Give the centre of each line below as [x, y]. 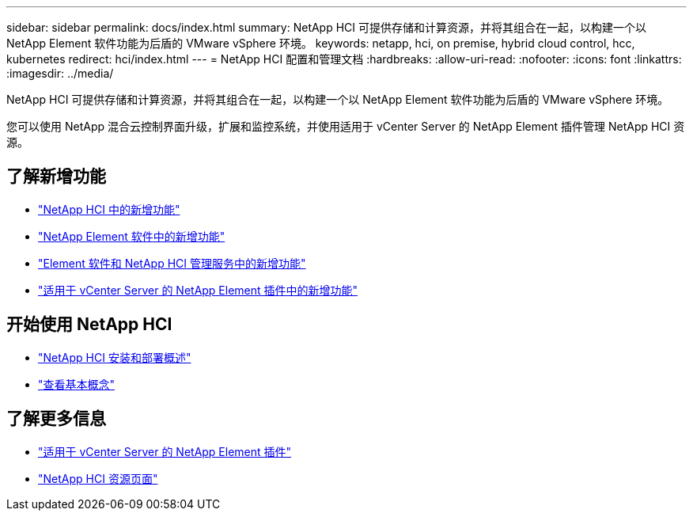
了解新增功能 [56, 177]
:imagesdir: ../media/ [60, 73]
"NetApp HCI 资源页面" [98, 478]
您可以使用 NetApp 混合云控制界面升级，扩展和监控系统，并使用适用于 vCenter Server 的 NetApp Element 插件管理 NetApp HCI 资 [346, 126]
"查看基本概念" [77, 384]
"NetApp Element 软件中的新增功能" [132, 236]
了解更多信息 [56, 419]
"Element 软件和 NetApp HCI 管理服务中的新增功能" [172, 263]
